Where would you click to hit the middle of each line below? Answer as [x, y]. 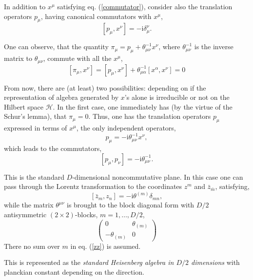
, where [169, 47]
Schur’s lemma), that [35, 116]
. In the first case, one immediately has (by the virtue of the [143, 106]
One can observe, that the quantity [56, 47]
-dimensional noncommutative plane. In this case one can [158, 177]
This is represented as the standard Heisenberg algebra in [89, 262]
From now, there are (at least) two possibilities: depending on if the [105, 87]
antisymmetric [25, 214]
